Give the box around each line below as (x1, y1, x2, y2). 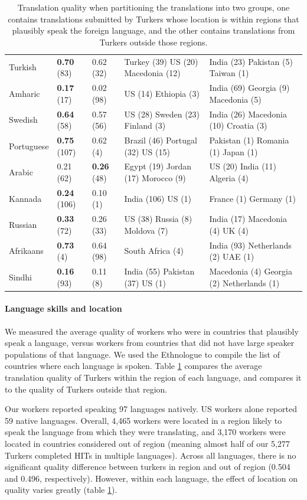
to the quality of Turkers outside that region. (5, 383, 168, 395)
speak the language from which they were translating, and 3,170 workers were (5, 426, 286, 438)
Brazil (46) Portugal (124, 133, 197, 146)
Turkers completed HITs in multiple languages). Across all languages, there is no (5, 449, 296, 461)
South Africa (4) (124, 244, 184, 257)
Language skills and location (5, 302, 122, 315)
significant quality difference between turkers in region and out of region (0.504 (5, 460, 290, 473)
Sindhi (9, 270, 32, 283)
